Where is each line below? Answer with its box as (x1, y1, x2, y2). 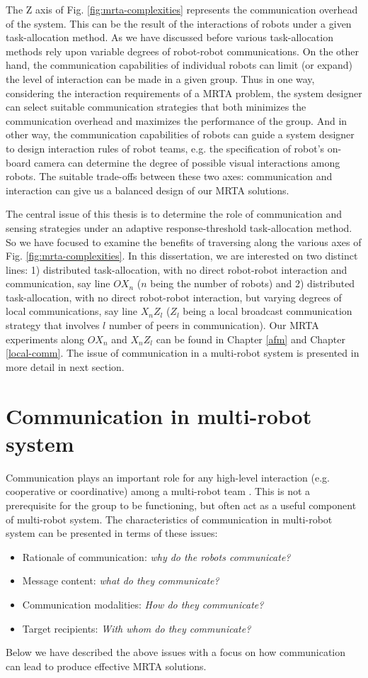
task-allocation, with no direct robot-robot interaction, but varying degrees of (6, 289, 342, 304)
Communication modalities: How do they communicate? (22, 596, 264, 611)
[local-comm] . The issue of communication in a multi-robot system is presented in (6, 345, 360, 360)
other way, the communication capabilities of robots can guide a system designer (6, 127, 355, 142)
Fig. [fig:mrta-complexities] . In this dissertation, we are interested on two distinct (6, 248, 358, 263)
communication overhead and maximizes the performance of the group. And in (6, 113, 347, 128)
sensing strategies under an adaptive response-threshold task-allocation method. (6, 220, 352, 235)
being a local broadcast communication (183, 304, 352, 318)
